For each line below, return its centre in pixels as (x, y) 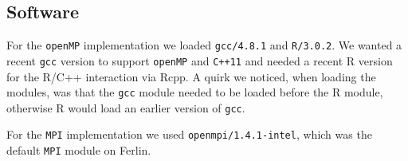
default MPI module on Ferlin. (79, 150)
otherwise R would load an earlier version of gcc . (126, 107)
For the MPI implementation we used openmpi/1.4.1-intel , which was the (189, 134)
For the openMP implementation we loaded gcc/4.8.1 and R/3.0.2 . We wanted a (204, 45)
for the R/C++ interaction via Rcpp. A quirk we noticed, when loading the (191, 76)
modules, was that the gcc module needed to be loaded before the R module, (195, 92)
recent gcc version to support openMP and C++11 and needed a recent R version (200, 60)
